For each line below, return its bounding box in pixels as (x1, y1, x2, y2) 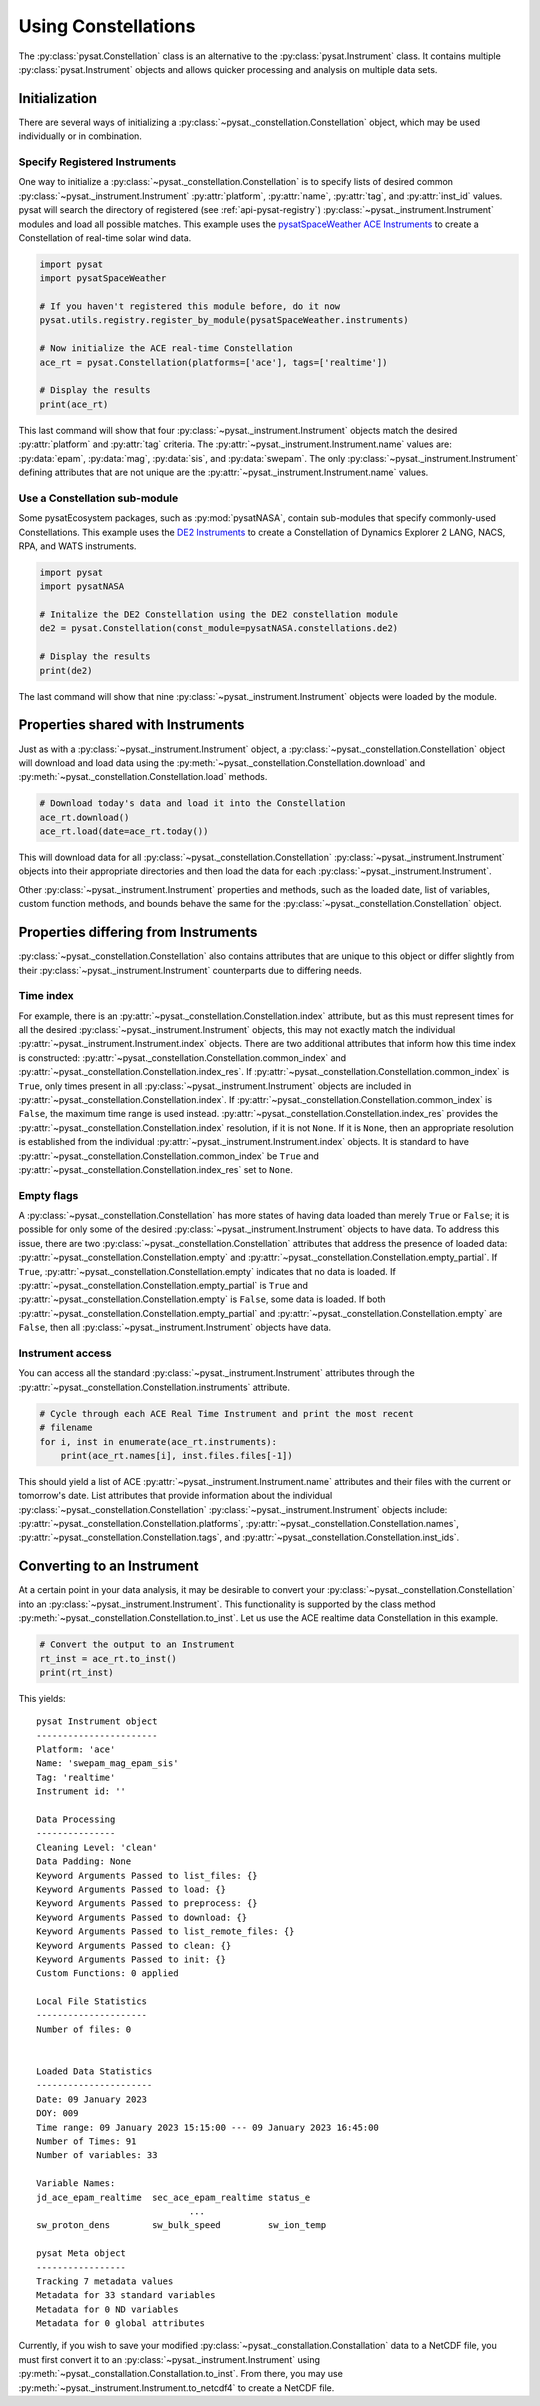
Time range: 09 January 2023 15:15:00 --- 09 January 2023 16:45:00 (36, 2121, 379, 2133)
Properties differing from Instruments (18, 924, 258, 941)
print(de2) (39, 665, 93, 676)
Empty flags (18, 1188, 79, 1202)
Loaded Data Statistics (36, 2066, 153, 2077)
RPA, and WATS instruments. (18, 540, 137, 552)
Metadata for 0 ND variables (36, 2303, 179, 2315)
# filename (39, 1422, 93, 1434)
